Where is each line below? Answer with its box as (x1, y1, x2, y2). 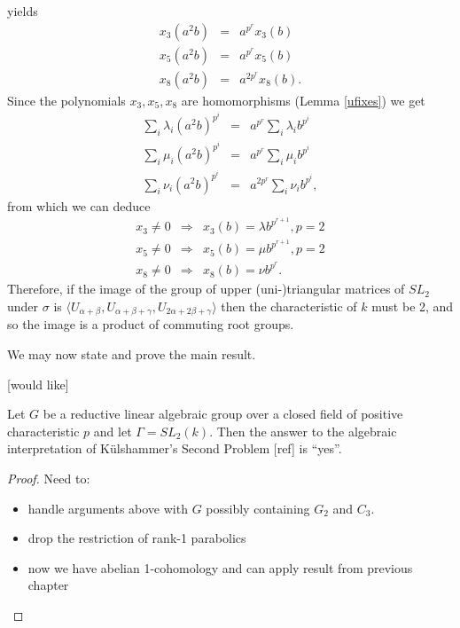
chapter (27, 576, 69, 594)
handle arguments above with (27, 498, 188, 517)
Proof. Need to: (7, 468, 90, 487)
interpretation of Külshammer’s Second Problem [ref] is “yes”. (7, 439, 342, 458)
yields (7, 2, 38, 20)
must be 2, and (371, 296, 454, 315)
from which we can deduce (7, 196, 151, 215)
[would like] (7, 374, 69, 393)
